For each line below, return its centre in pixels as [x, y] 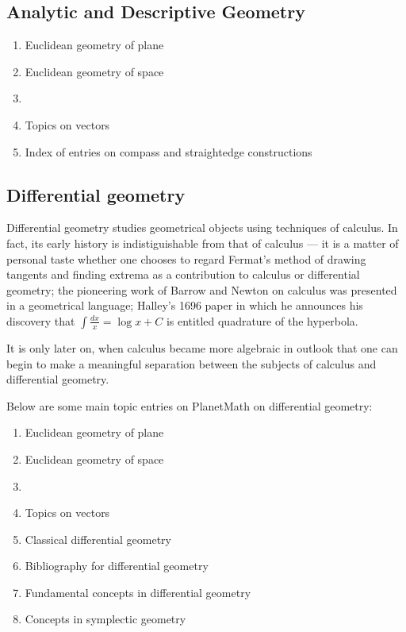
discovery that [41, 320]
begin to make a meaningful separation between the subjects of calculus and [192, 363]
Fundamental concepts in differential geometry [138, 592]
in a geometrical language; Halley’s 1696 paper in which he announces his [185, 305]
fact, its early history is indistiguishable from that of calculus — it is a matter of [203, 243]
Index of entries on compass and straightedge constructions [169, 151]
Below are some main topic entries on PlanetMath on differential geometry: [190, 405]
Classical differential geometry [98, 539]
